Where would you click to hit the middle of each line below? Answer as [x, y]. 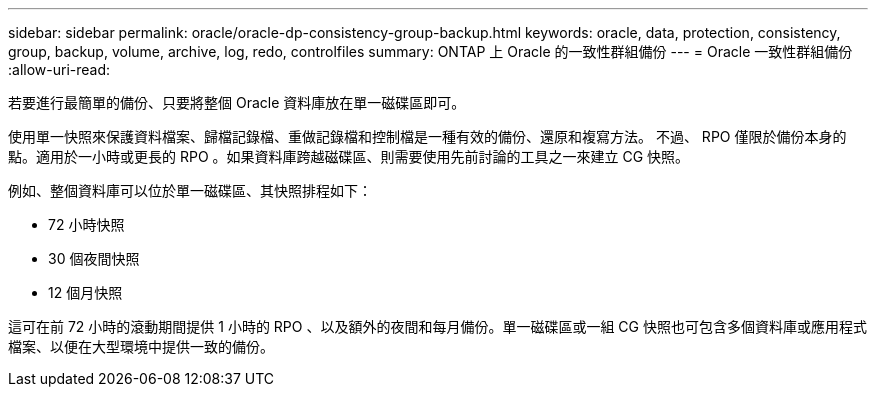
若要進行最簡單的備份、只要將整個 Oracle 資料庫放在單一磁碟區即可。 [237, 102]
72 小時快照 [86, 224]
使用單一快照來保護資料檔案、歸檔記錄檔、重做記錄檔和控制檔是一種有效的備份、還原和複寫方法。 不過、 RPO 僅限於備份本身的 [427, 136]
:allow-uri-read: [59, 69]
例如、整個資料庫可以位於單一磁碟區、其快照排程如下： [190, 190]
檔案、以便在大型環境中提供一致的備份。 [141, 346]
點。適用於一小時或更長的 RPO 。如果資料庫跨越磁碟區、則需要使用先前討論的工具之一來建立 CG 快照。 [349, 156]
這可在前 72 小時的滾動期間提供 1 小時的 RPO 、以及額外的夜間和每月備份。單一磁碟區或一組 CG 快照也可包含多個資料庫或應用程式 [437, 326]
